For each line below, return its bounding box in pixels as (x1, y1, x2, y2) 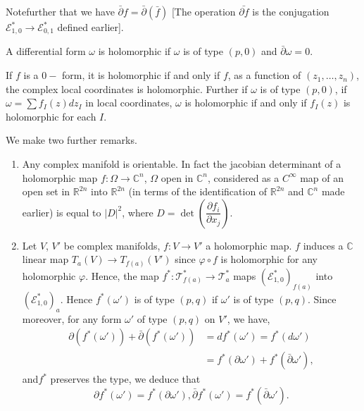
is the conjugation (252, 4, 330, 18)
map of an (300, 170, 344, 185)
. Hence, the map (85, 268, 159, 283)
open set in (22, 184, 70, 199)
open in (161, 170, 194, 185)
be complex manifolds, (63, 238, 161, 252)
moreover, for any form (22, 311, 122, 326)
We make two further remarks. (6, 133, 137, 147)
